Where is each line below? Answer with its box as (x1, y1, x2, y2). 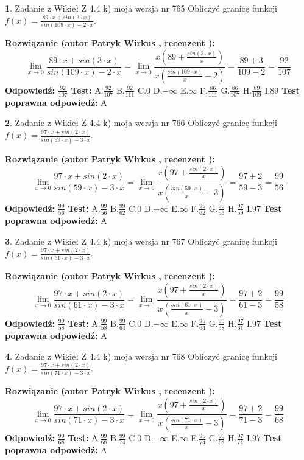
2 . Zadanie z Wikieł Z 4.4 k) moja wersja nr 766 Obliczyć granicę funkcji (5, 116, 277, 129)
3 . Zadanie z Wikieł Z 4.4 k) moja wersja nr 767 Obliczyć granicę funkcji (5, 234, 277, 247)
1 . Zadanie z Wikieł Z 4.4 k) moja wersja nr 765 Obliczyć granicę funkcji (5, 2, 277, 14)
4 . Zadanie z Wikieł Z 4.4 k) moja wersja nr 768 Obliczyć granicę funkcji (5, 349, 277, 362)
